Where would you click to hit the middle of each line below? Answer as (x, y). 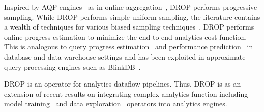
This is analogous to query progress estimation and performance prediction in (129, 47)
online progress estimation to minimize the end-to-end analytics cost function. (126, 36)
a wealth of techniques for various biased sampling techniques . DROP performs (129, 27)
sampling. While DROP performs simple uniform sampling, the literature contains (132, 17)
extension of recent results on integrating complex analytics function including (126, 93)
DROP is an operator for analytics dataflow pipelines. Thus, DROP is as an (123, 84)
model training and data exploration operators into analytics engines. (116, 104)
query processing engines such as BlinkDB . (72, 66)
